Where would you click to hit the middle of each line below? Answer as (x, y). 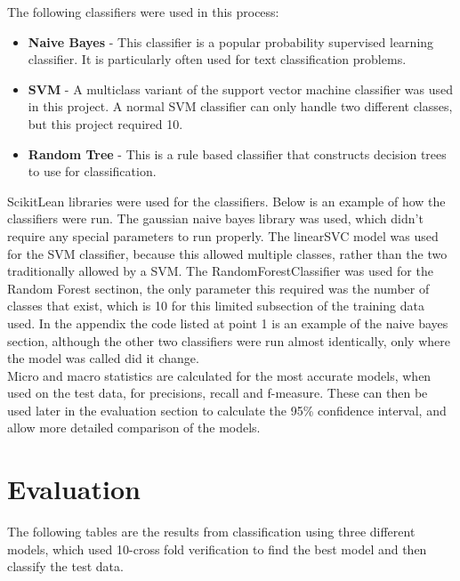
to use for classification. (92, 171)
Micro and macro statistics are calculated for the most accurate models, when (219, 375)
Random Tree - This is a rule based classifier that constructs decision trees (237, 153)
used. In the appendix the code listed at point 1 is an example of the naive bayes (228, 323)
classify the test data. (65, 566)
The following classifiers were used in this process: (143, 12)
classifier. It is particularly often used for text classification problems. (217, 59)
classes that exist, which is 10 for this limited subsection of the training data (216, 306)
